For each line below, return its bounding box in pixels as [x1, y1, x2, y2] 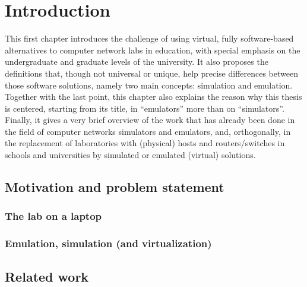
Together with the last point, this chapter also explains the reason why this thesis [5, 90, 302, 103]
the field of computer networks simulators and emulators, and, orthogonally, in [5, 125, 291, 137]
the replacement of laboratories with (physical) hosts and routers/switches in [5, 137, 285, 149]
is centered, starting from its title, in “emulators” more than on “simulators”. [5, 102, 284, 114]
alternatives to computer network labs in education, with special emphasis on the [5, 43, 300, 56]
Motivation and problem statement [5, 178, 224, 196]
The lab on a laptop [5, 209, 102, 223]
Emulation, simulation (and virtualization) [5, 236, 212, 251]
